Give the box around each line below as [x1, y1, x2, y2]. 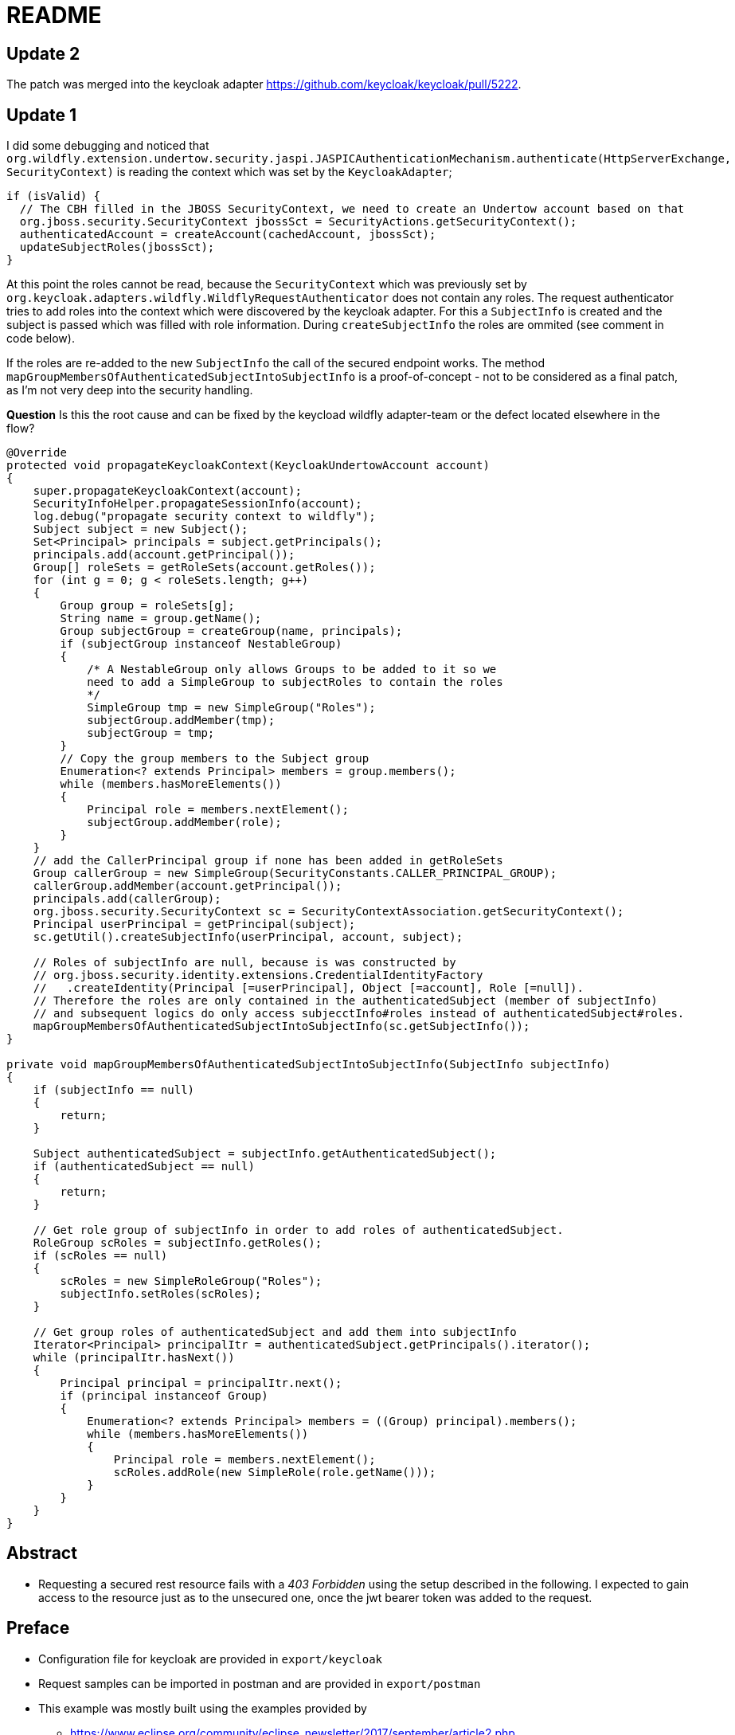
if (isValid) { [6, 190, 101, 203]
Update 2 [6, 43, 80, 64]
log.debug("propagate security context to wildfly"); [33, 510, 376, 523]
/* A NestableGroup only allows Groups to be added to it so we [87, 663, 497, 676]
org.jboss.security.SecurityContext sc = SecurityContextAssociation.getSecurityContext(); [33, 905, 624, 918]
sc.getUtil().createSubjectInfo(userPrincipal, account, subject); [33, 930, 463, 944]
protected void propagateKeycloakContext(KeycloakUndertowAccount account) [6, 459, 490, 472]
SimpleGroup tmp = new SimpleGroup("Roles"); [87, 701, 376, 715]
